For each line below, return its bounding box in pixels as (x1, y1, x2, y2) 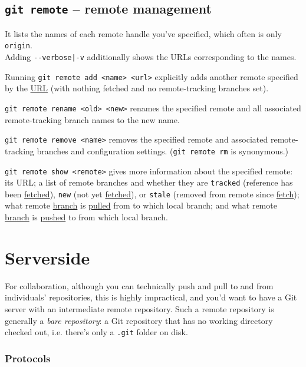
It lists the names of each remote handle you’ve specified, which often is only (5, 27, 282, 39)
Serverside (5, 245, 90, 269)
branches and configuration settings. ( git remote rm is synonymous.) (37, 144, 289, 157)
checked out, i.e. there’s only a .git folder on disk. (5, 326, 188, 338)
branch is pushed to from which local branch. (5, 211, 168, 223)
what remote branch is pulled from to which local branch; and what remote (5, 199, 277, 211)
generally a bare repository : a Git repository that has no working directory (5, 314, 273, 326)
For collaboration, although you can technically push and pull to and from (5, 279, 274, 292)
